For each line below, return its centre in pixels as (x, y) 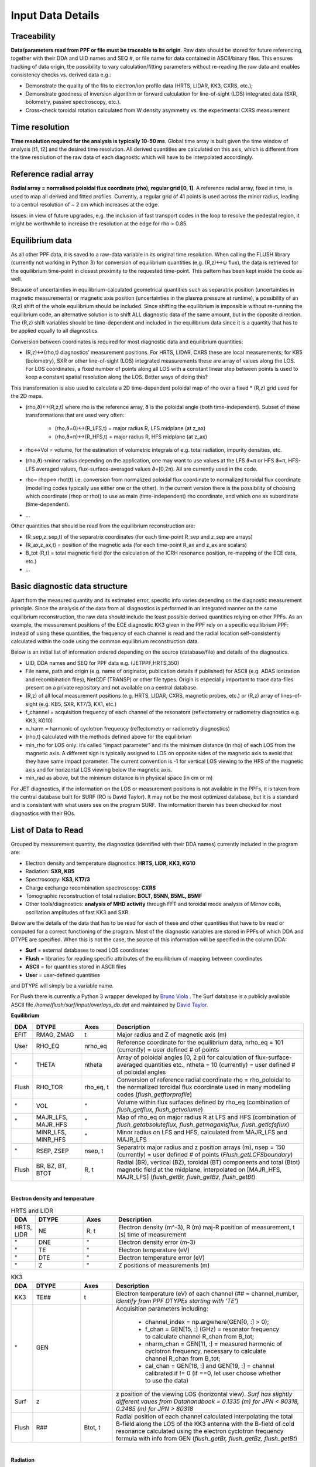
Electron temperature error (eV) (161, 1258)
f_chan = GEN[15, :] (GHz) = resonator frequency (212, 1329)
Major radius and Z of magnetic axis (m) (172, 1035)
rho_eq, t (97, 1087)
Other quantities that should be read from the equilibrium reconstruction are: (103, 526)
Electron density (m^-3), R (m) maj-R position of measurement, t (206, 1227)
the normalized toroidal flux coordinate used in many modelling (204, 1087)
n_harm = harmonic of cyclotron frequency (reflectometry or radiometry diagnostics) (128, 728)
